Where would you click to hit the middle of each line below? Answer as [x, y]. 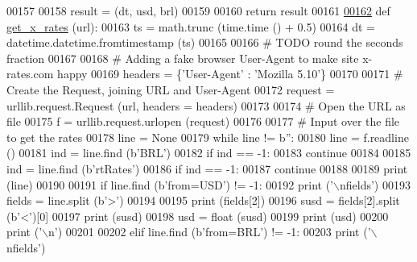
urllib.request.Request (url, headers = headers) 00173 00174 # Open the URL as [206, 105]
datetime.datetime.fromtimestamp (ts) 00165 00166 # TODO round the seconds [205, 42]
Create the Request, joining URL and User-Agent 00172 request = [171, 89]
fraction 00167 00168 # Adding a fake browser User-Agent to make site [183, 58]
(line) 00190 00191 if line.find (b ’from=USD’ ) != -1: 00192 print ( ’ [170, 184]
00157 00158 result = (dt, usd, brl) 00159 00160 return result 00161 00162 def [198, 10]
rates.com [30, 74]
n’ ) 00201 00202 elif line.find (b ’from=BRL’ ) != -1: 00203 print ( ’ [209, 232]
